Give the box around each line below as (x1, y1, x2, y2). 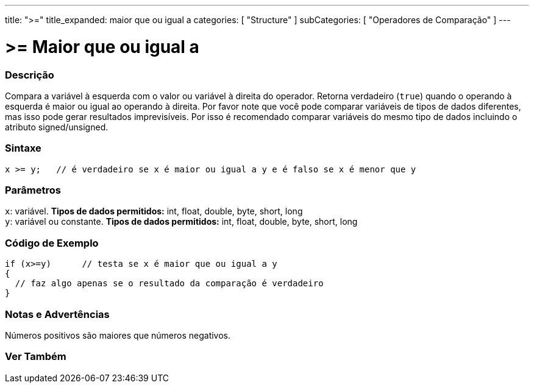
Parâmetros (5, 184, 61, 196)
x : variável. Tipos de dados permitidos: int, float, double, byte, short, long (5, 206, 303, 217)
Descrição (5, 68, 54, 81)
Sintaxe (5, 142, 41, 155)
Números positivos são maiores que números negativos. (5, 330, 231, 340)
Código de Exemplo (5, 236, 99, 249)
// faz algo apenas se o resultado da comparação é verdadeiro (15, 278, 324, 289)
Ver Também (5, 350, 66, 363)
